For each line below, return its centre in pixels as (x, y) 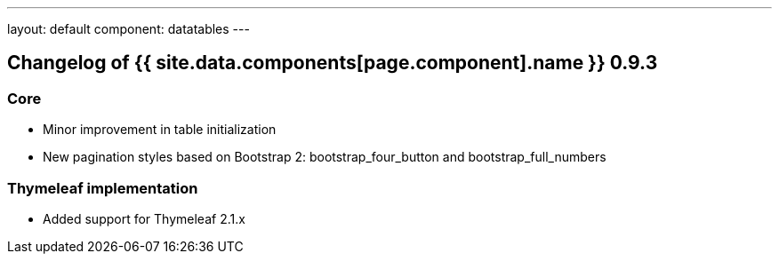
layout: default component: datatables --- (128, 29)
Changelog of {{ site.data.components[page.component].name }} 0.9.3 (333, 63)
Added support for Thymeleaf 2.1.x (144, 218)
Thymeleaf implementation (103, 188)
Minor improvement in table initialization (160, 130)
